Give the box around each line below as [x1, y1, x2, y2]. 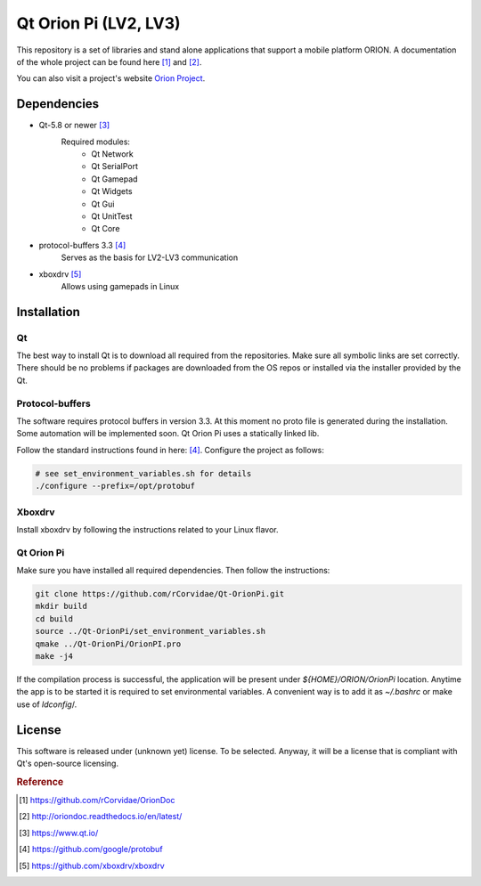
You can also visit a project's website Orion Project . [16, 73, 206, 84]
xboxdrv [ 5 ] [38, 268, 82, 280]
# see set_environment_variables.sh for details [35, 468, 252, 478]
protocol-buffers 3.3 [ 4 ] [38, 240, 126, 250]
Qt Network [91, 149, 134, 159]
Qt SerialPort [91, 161, 138, 172]
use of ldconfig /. [16, 699, 77, 710]
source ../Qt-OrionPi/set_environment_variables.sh [35, 626, 266, 637]
